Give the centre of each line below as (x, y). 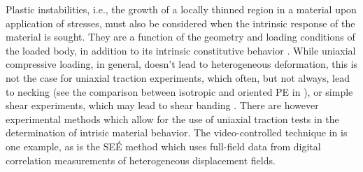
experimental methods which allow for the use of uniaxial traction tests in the (172, 119)
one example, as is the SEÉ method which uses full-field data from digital (163, 146)
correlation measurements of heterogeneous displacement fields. (141, 160)
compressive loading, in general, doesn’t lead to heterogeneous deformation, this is (182, 64)
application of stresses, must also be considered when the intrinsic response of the (180, 23)
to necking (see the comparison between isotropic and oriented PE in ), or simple (179, 91)
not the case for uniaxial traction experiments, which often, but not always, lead (178, 77)
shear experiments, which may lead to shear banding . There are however (162, 105)
